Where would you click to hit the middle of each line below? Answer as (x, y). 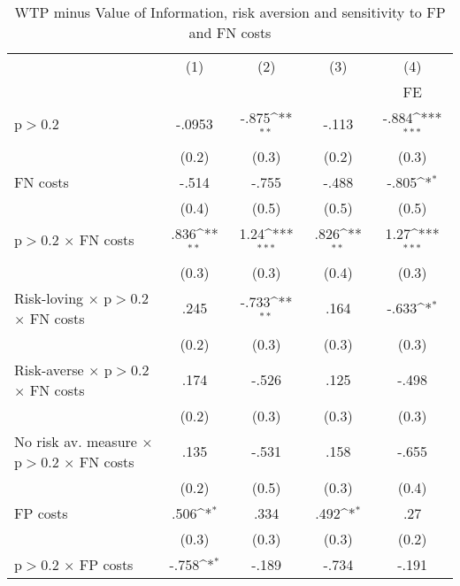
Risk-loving (49, 297)
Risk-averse (49, 369)
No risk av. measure (76, 441)
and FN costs (230, 32)
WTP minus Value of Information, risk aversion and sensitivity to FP (230, 12)
